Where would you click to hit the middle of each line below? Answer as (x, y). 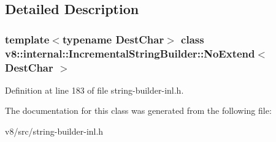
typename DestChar (113, 39)
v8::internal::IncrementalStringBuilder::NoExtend (130, 53)
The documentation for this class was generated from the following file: (138, 110)
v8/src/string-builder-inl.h (54, 131)
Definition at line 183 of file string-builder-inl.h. (94, 90)
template (27, 39)
